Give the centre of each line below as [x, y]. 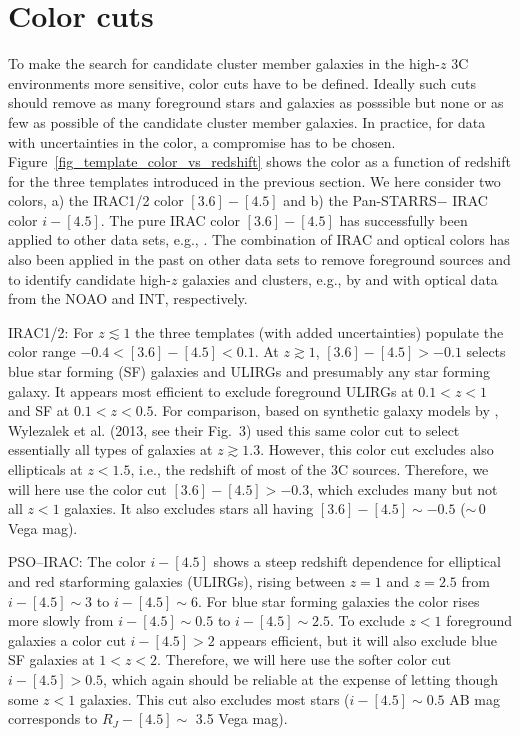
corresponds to [53, 718]
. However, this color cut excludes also [377, 449]
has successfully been [403, 219]
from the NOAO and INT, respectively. [128, 298]
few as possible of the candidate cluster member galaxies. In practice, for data [247, 121]
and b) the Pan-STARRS [360, 200]
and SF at [39, 410]
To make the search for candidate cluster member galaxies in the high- [224, 63]
